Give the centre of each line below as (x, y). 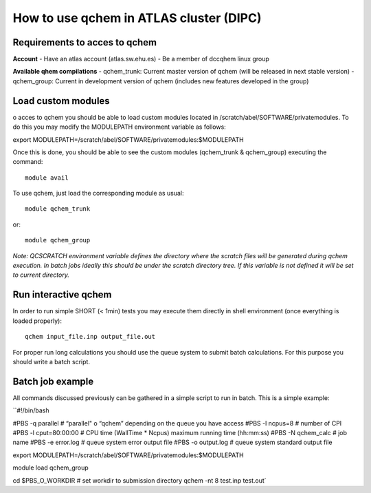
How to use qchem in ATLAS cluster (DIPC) (137, 18)
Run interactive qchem (62, 295)
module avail (47, 178)
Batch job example (53, 381)
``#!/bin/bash (31, 410)
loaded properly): (37, 321)
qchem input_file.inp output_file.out (90, 337)
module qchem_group (58, 240)
